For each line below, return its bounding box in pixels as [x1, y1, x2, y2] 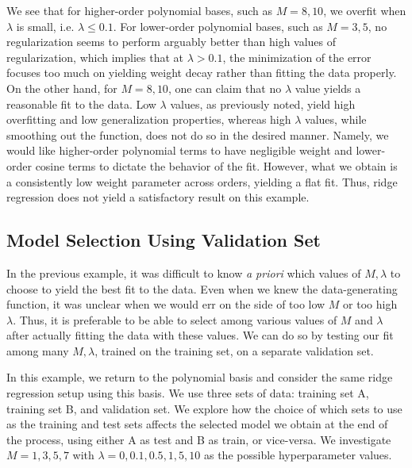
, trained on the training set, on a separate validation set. [94, 342, 374, 359]
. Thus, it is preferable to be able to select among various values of [13, 311, 337, 328]
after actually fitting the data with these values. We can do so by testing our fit [6, 327, 394, 343]
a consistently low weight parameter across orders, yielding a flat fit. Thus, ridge [6, 173, 398, 190]
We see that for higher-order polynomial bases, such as [6, 2, 272, 18]
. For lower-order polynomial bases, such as [113, 17, 323, 34]
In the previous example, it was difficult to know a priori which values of [6, 264, 361, 281]
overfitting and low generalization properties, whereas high [6, 111, 291, 128]
